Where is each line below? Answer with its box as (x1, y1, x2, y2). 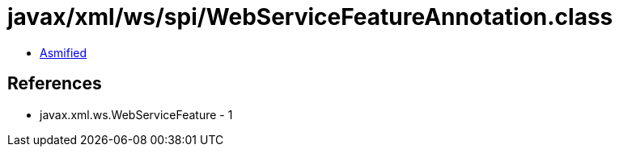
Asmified (40, 45, 87, 60)
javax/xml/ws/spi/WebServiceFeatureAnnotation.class (7, 3, 613, 31)
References (7, 73, 102, 94)
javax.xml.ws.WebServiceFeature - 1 (40, 107, 233, 122)
